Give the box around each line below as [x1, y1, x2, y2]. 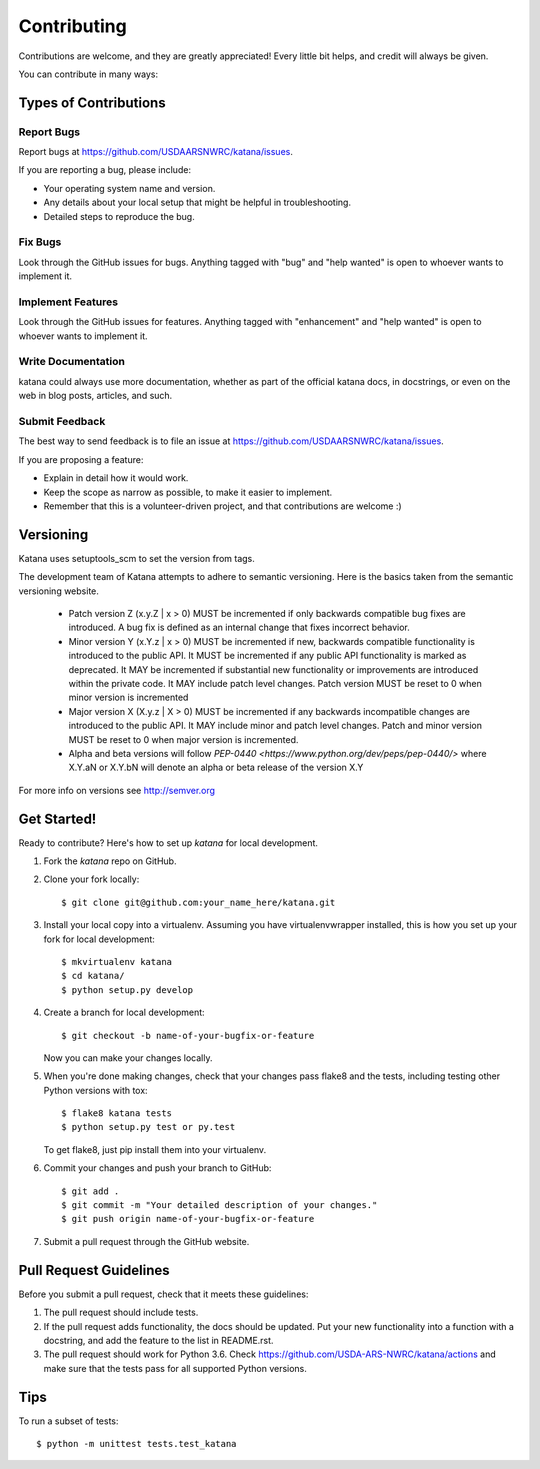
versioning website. [18, 585, 100, 597]
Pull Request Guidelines [18, 1261, 170, 1279]
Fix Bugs [18, 235, 62, 249]
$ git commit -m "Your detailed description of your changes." [61, 1200, 378, 1211]
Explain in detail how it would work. [43, 472, 189, 484]
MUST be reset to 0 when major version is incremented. [68, 733, 299, 745]
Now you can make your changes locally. [43, 1051, 213, 1064]
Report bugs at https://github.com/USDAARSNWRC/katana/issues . [18, 146, 294, 158]
